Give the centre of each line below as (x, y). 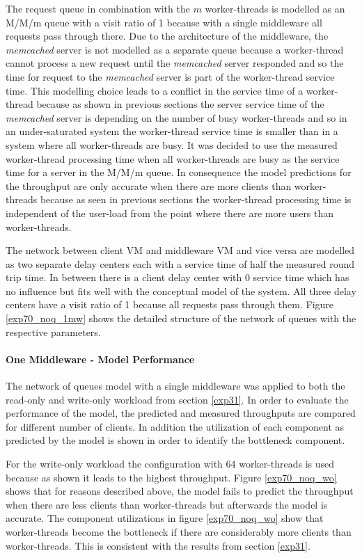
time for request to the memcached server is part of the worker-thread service (170, 76)
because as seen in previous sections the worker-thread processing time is (196, 199)
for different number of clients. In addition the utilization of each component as (175, 426)
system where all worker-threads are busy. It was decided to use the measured (172, 144)
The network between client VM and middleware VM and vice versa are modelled (180, 250)
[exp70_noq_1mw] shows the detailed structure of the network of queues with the (181, 318)
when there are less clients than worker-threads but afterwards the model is (167, 504)
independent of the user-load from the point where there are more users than (170, 213)
